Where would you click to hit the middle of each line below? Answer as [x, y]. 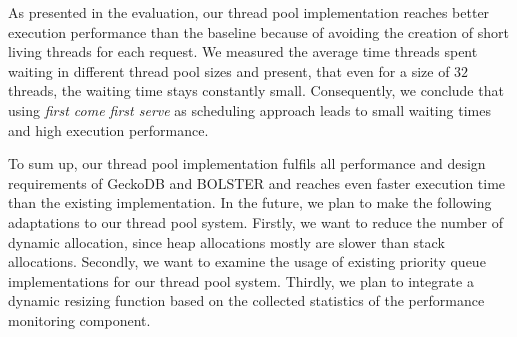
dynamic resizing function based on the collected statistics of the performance [246, 300]
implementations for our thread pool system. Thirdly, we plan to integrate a [241, 280]
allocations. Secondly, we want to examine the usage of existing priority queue [247, 261]
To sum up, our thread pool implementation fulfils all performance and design [247, 163]
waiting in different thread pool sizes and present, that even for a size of [229, 70]
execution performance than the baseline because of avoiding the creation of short [258, 31]
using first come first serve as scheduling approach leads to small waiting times [249, 109]
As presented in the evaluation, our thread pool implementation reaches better [249, 12]
